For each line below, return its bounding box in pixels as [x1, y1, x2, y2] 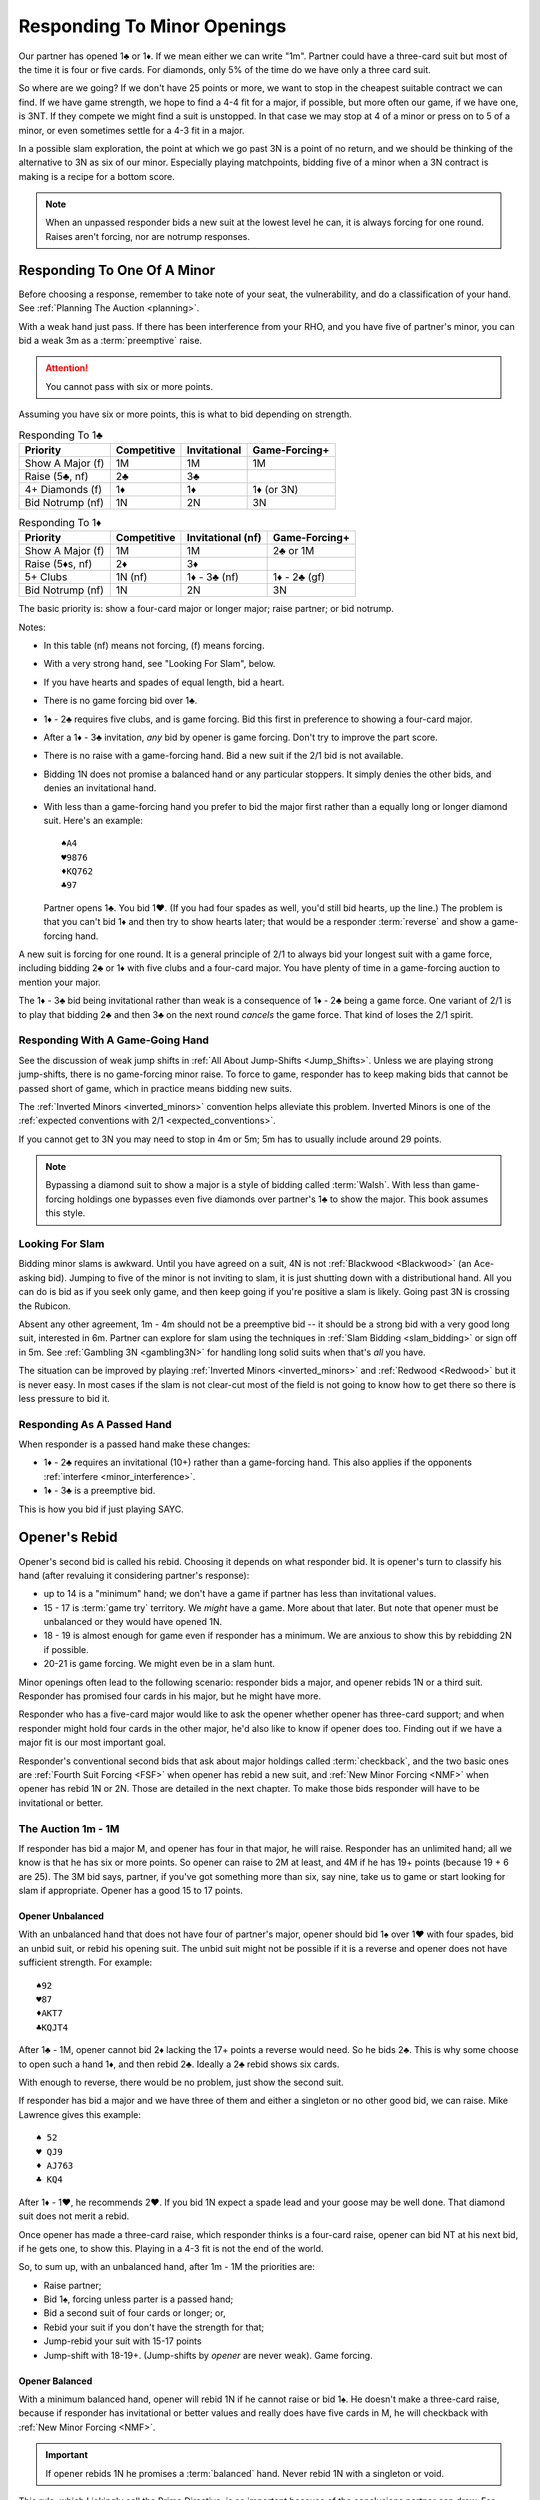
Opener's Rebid [18, 1529, 118, 1546]
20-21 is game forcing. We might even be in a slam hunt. [43, 1658, 275, 1670]
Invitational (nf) [186, 531, 262, 545]
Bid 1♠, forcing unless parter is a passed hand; [43, 2293, 234, 2305]
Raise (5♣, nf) [24, 469, 89, 483]
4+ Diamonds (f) [24, 482, 102, 496]
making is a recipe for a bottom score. [18, 170, 175, 182]
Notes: [18, 621, 46, 633]
